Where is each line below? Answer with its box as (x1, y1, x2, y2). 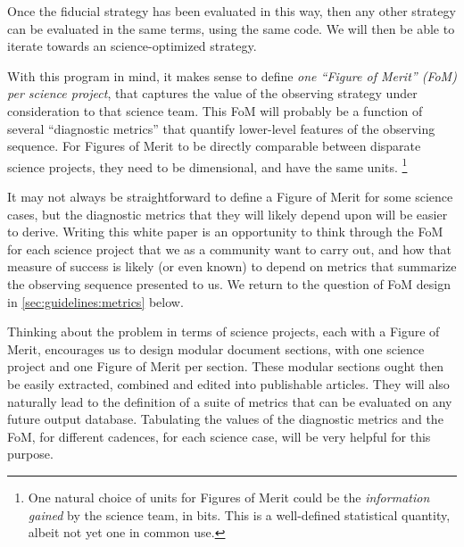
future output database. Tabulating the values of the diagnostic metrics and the (7, 410, 443, 428)
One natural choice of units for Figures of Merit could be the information (28, 487, 430, 506)
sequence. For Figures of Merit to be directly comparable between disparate (7, 137, 421, 155)
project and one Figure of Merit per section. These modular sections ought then (7, 357, 444, 376)
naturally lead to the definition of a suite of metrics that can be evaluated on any (7, 392, 452, 410)
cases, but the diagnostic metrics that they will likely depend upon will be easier (7, 204, 448, 223)
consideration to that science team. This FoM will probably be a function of (7, 101, 423, 120)
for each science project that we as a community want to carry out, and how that (7, 239, 452, 258)
